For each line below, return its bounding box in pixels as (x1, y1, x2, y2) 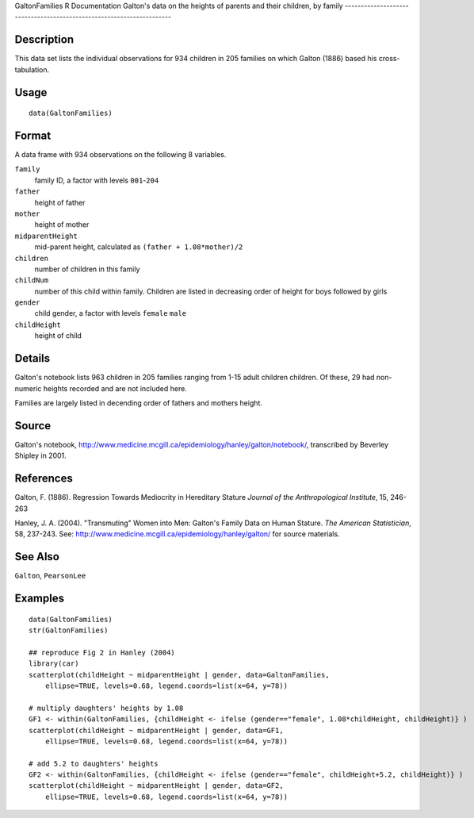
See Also (14, 550, 59, 563)
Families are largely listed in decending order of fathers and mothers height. (14, 397, 263, 408)
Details (14, 351, 51, 365)
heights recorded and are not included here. (43, 383, 188, 393)
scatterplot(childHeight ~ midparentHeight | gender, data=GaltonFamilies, (29, 670, 330, 679)
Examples (14, 592, 65, 605)
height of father (34, 198, 86, 207)
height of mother (34, 220, 90, 229)
